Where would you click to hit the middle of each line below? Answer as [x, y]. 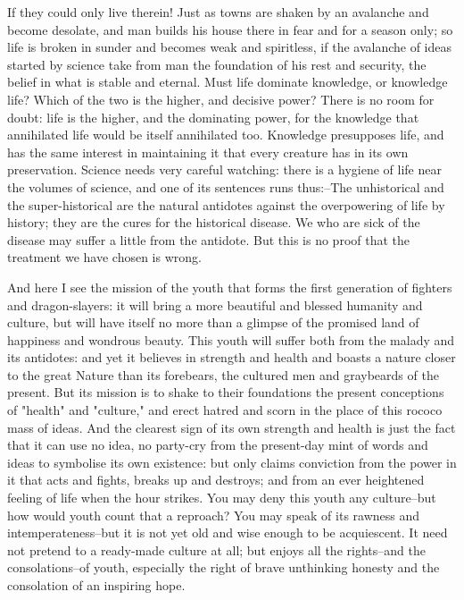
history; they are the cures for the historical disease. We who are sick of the [214, 222]
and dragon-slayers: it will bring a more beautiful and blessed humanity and [215, 304]
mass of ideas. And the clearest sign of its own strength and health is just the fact [232, 427]
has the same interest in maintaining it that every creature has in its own [208, 152]
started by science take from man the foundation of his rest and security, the [217, 64]
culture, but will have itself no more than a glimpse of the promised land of [213, 322]
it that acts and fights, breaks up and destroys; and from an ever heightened [216, 480]
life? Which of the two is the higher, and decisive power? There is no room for [221, 99]
